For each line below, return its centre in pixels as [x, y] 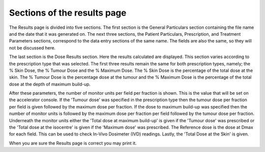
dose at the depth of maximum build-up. [50, 84]
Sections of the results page [68, 13]
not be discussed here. [32, 48]
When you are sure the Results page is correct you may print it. [73, 143]
